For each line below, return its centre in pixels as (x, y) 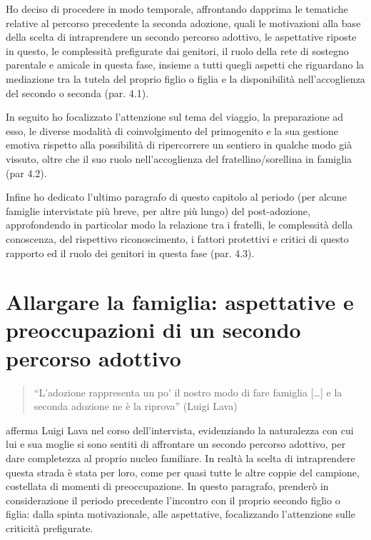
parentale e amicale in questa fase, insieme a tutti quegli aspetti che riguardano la (185, 65)
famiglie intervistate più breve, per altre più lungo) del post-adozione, (158, 210)
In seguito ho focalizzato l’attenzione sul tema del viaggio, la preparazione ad (175, 117)
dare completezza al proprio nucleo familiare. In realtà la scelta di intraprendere (181, 457)
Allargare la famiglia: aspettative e (180, 302)
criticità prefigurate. (50, 527)
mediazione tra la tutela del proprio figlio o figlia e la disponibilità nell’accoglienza (185, 78)
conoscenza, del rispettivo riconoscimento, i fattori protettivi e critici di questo (177, 238)
